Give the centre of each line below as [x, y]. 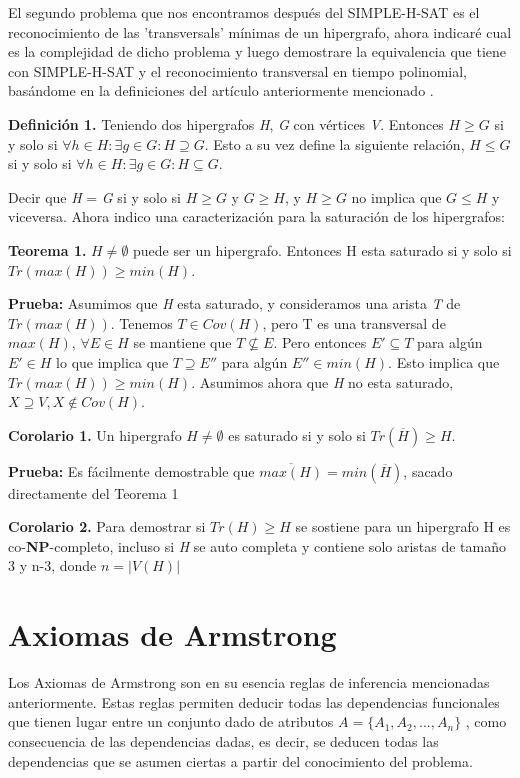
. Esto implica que [444, 361]
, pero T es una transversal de [354, 322]
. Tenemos [141, 322]
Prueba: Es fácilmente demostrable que [131, 470]
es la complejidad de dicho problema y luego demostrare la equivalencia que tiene [257, 51]
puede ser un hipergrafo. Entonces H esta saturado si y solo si [322, 249]
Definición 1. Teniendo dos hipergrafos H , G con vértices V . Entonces [226, 123]
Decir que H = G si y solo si [94, 196]
